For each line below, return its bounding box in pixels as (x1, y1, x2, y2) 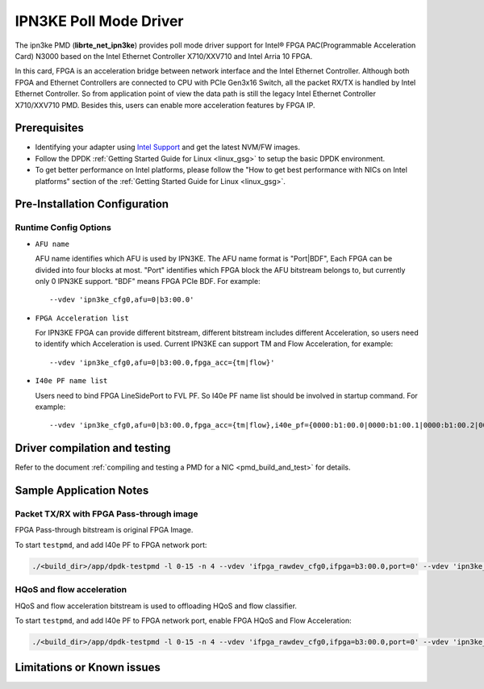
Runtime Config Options (15, 222, 112, 233)
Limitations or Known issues (15, 661, 161, 674)
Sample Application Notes (15, 484, 149, 498)
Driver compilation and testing (15, 441, 171, 455)
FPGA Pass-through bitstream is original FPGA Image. (15, 525, 194, 535)
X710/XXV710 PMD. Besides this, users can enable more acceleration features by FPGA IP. (15, 100, 315, 110)
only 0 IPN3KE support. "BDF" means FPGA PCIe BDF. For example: (35, 276, 261, 286)
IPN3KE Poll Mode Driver (15, 12, 185, 30)
